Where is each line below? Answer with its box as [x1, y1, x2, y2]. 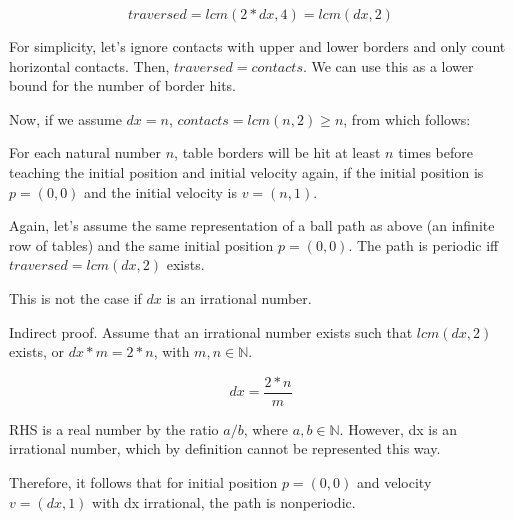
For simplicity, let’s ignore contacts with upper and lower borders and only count [9, 36, 506, 56]
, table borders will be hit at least [174, 142, 381, 163]
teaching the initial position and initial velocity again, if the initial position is [9, 161, 484, 182]
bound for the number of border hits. [9, 75, 237, 96]
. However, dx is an [339, 418, 458, 439]
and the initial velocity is [84, 181, 237, 202]
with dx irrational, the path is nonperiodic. [92, 491, 356, 512]
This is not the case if [9, 287, 142, 308]
